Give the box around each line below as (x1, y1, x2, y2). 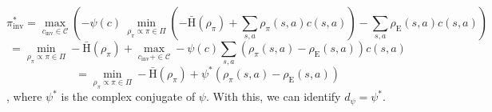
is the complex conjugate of (61, 88, 196, 105)
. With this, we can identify (205, 88, 341, 105)
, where (6, 88, 42, 105)
